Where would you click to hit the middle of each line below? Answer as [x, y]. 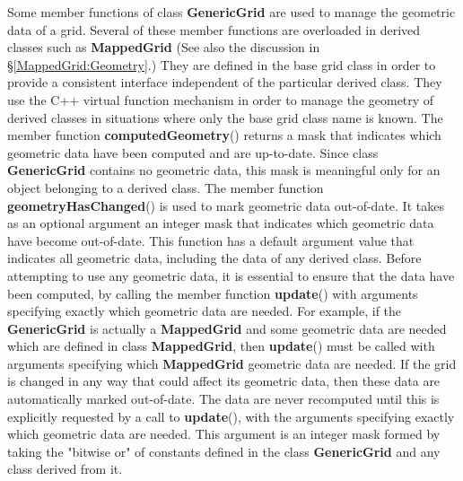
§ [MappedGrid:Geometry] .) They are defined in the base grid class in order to [222, 64]
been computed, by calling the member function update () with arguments [213, 293]
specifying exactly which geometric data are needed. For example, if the [205, 311]
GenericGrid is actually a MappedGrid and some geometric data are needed [227, 328]
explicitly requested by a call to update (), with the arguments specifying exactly [231, 416]
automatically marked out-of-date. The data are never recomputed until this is [223, 399]
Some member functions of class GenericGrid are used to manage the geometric [231, 12]
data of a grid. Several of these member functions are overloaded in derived [214, 29]
